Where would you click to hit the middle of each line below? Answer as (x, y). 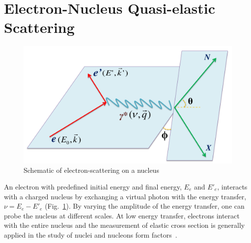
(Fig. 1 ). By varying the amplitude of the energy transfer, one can (145, 206)
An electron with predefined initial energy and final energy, (93, 187)
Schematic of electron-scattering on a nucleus (91, 170)
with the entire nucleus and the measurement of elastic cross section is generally (125, 225)
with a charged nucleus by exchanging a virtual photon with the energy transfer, (125, 196)
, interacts (232, 187)
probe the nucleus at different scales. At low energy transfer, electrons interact (122, 215)
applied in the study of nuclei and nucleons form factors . (91, 234)
